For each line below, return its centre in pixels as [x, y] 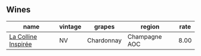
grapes [104, 26]
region [150, 26]
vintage [70, 26]
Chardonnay [104, 40]
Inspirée [21, 44]
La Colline [23, 36]
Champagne [145, 36]
